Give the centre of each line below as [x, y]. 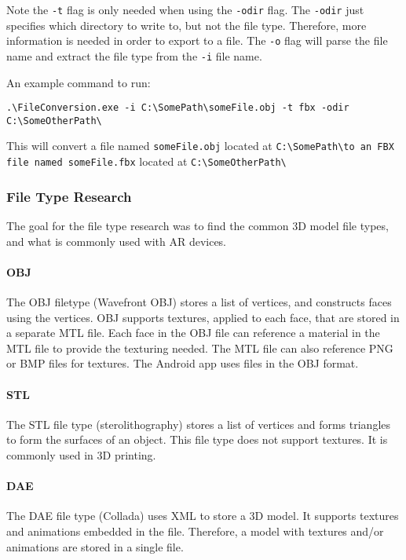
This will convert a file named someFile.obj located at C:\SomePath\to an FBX [200, 146]
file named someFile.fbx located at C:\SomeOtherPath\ [146, 161]
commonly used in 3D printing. [81, 454]
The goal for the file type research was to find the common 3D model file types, [198, 225]
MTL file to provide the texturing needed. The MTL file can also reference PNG [200, 348]
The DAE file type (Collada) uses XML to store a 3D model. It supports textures [203, 516]
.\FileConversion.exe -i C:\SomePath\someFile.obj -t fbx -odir [178, 108]
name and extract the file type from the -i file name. [134, 55]
